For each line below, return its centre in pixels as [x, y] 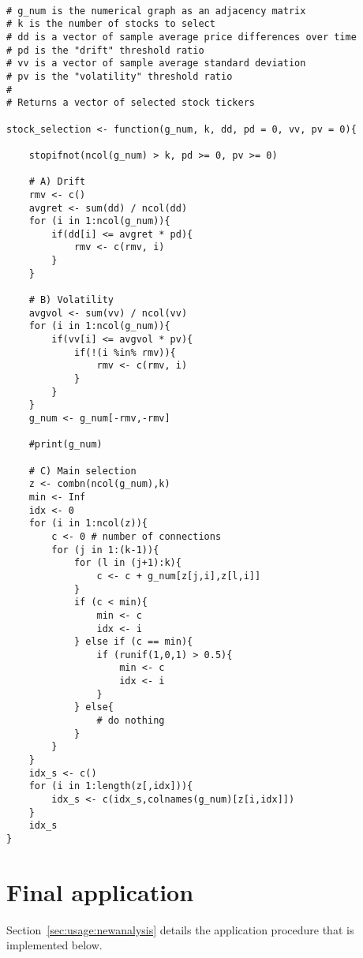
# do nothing [131, 721]
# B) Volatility [71, 300]
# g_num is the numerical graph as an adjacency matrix [156, 11]
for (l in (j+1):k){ [127, 563]
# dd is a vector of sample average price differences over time [181, 37]
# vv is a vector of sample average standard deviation [156, 64]
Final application [100, 891]
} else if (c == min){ [133, 642]
